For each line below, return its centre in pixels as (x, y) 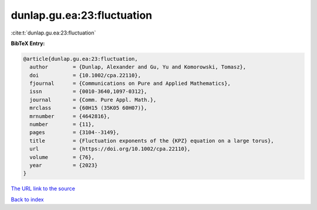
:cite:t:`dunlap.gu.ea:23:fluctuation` (53, 33)
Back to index (27, 199)
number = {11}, (62, 125)
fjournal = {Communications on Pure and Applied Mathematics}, (130, 84)
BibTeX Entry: (28, 43)
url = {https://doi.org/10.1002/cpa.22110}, (110, 149)
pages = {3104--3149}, (75, 132)
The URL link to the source (43, 189)
